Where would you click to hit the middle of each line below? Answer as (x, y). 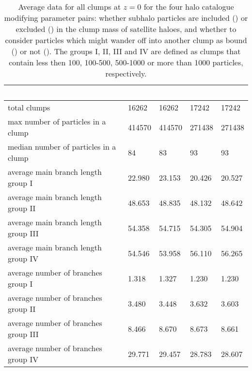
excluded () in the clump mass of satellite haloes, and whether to (126, 29)
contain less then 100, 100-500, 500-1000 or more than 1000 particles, (126, 62)
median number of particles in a (62, 147)
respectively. (126, 73)
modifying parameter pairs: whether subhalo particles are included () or (126, 18)
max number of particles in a (57, 121)
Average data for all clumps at (70, 7)
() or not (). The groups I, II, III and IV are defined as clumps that (126, 51)
